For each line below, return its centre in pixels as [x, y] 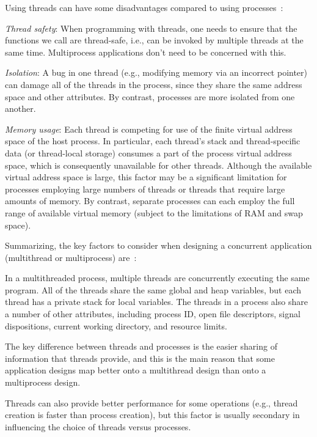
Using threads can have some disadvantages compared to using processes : [144, 7]
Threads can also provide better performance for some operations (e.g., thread [151, 402]
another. [20, 108]
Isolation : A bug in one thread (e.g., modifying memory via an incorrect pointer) [156, 72]
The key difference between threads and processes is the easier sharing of [141, 346]
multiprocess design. [43, 382]
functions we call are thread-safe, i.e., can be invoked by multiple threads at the [154, 40]
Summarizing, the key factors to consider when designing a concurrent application [158, 245]
